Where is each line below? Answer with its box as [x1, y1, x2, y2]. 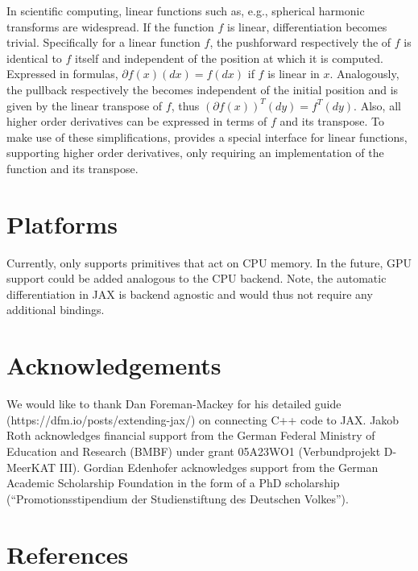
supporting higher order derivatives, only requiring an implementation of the [6, 144, 384, 161]
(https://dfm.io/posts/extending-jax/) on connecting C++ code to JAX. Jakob [6, 411, 399, 428]
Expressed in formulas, [6, 65, 118, 82]
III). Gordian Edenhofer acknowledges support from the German [59, 458, 379, 475]
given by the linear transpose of [6, 97, 163, 114]
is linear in [267, 65, 320, 82]
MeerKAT [6, 458, 56, 475]
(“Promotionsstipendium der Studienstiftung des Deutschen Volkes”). [6, 490, 349, 507]
